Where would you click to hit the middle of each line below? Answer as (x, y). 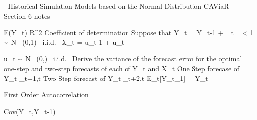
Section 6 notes (27, 16)
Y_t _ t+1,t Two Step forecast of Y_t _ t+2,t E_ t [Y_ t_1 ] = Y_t (106, 78)
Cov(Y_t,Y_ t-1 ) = (34, 111)
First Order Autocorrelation (46, 95)
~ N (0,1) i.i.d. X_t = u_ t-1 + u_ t (64, 42)
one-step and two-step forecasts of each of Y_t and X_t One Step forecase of (122, 68)
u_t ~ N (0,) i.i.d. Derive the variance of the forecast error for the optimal (123, 59)
